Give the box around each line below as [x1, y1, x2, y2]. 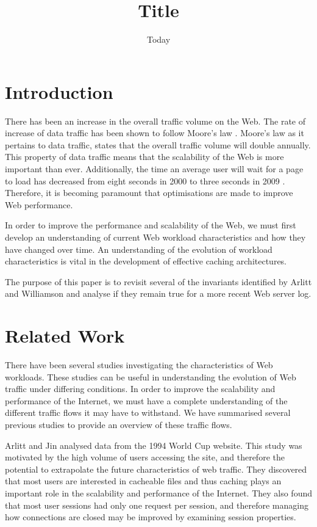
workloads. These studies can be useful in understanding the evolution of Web [5, 370, 296, 383]
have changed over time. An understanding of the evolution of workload [5, 242, 272, 255]
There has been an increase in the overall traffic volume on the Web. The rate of [5, 114, 306, 127]
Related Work [5, 323, 125, 348]
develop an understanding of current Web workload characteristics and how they [5, 231, 306, 243]
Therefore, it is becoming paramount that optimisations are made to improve [5, 186, 293, 199]
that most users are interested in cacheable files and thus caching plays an [5, 474, 282, 487]
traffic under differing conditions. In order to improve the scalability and [5, 382, 276, 395]
